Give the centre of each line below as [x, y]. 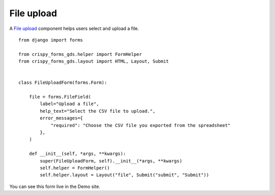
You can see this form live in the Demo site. [55, 186]
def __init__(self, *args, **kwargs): [77, 154]
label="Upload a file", [70, 104]
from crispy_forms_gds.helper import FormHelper [80, 54]
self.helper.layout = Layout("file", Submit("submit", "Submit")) [125, 175]
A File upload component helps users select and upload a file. [74, 28]
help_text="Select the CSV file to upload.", [98, 111]
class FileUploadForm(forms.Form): [63, 83]
